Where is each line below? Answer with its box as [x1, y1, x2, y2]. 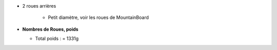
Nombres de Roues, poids [22, 26, 79, 32]
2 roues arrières [22, 3, 56, 9]
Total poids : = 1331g [35, 36, 79, 42]
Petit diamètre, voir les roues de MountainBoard [48, 14, 149, 20]
